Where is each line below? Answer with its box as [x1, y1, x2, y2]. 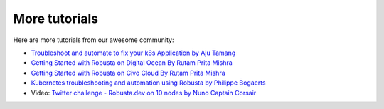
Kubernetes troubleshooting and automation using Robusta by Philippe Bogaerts [31, 78, 266, 87]
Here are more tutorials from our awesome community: [13, 36, 174, 44]
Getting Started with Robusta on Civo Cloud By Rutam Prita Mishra [31, 68, 225, 77]
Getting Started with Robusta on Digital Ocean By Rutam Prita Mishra [31, 58, 233, 67]
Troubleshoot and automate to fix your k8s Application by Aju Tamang [31, 48, 236, 57]
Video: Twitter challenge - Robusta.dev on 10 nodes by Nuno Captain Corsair [31, 88, 257, 97]
